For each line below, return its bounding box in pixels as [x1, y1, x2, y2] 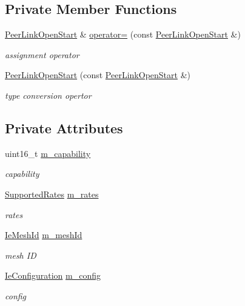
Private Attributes [5, 118, 123, 137]
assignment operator [5, 48, 79, 61]
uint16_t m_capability [5, 147, 91, 159]
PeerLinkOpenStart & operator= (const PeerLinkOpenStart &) [5, 28, 241, 41]
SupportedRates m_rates [5, 187, 99, 200]
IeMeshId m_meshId [5, 228, 82, 241]
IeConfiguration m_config [5, 269, 101, 282]
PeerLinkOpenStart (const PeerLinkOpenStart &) [5, 68, 190, 81]
